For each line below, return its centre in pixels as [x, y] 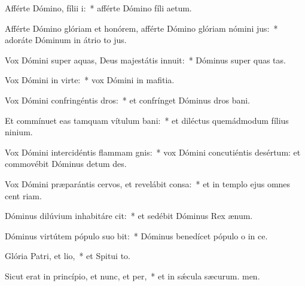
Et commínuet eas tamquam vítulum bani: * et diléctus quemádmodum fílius [147, 120]
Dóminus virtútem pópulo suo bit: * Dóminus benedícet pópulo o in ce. [136, 235]
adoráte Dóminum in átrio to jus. [66, 40]
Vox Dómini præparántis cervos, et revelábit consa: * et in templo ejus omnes [148, 183]
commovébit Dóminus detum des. [66, 164]
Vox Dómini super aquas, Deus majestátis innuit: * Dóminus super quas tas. [145, 60]
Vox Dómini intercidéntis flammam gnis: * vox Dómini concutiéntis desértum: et [153, 152]
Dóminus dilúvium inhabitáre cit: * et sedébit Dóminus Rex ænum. [129, 216]
